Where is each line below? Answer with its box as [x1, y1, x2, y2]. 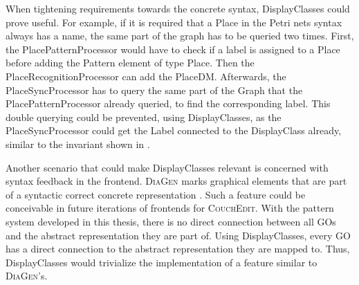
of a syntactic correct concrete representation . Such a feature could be [6, 187, 306, 201]
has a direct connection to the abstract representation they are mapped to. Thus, [6, 241, 350, 256]
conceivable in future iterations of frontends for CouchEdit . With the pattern [6, 201, 334, 215]
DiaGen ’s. [6, 268, 48, 283]
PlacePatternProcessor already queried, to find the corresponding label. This [6, 96, 331, 111]
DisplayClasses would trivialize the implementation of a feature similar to [6, 255, 317, 269]
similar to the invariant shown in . [6, 136, 150, 151]
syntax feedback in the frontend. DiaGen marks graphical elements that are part [6, 174, 347, 188]
